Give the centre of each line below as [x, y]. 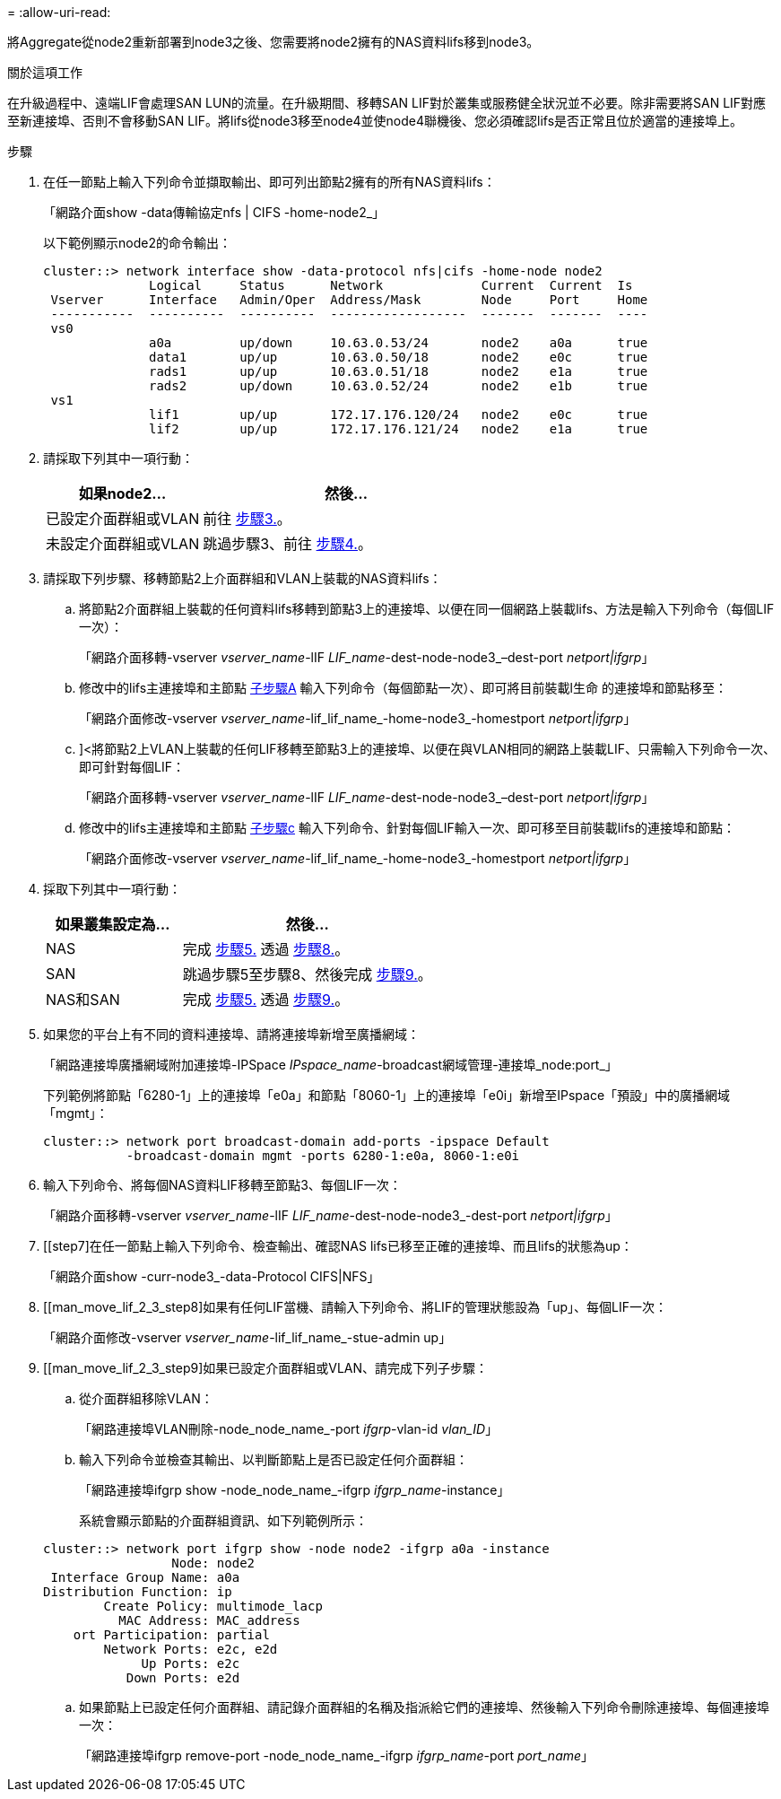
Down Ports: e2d [183, 1678]
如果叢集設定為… [113, 924]
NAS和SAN [83, 1000]
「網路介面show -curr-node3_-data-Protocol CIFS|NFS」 [212, 1276]
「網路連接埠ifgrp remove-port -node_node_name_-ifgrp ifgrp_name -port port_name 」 [337, 1755]
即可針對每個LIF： [132, 767]
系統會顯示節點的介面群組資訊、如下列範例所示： [223, 1520]
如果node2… [122, 493]
